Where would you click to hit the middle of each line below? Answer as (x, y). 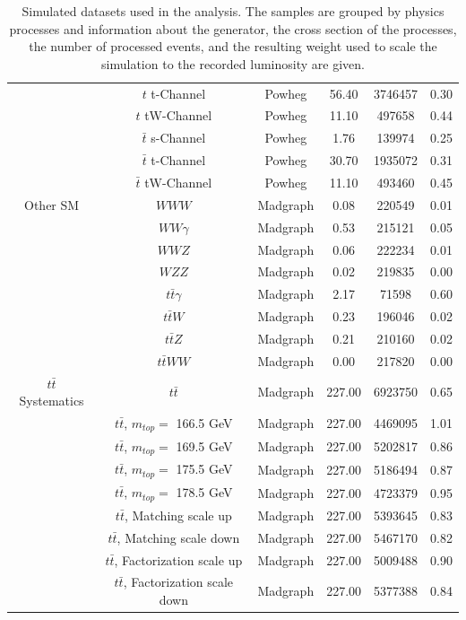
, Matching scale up (178, 515)
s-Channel (178, 138)
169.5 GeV (204, 445)
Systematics (52, 401)
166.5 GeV (204, 423)
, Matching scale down (178, 537)
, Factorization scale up (178, 559)
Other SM (52, 204)
